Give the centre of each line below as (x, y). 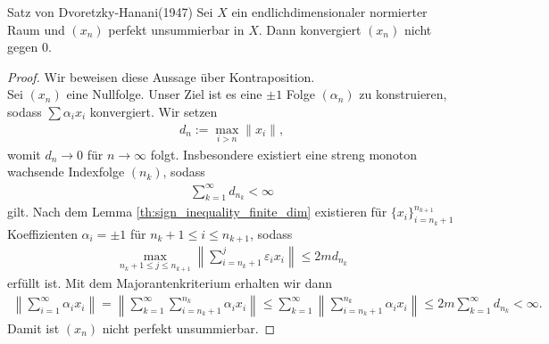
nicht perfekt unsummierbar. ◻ (189, 328)
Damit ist (33, 328)
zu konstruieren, (403, 94)
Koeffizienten (42, 233)
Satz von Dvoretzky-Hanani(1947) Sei (110, 12)
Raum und (36, 29)
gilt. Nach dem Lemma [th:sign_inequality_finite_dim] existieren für (197, 212)
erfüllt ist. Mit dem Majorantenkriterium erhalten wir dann (170, 283)
